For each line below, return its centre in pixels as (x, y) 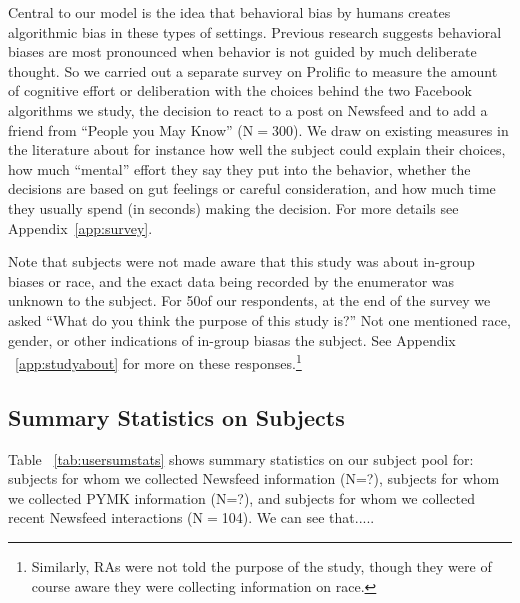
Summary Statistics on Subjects (176, 416)
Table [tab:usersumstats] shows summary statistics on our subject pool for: (241, 458)
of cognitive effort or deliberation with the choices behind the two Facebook (240, 90)
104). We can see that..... (298, 517)
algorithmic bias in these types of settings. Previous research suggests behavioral (255, 31)
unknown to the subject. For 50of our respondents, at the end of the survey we (249, 300)
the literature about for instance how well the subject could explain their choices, (257, 149)
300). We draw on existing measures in (390, 129)
